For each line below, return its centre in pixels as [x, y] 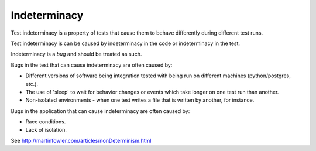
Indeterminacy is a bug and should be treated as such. [76, 54]
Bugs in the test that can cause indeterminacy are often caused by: [92, 65]
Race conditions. [46, 122]
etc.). [32, 84]
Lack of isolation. [46, 130]
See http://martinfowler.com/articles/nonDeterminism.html [81, 140]
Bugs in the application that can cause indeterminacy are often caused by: [100, 111]
